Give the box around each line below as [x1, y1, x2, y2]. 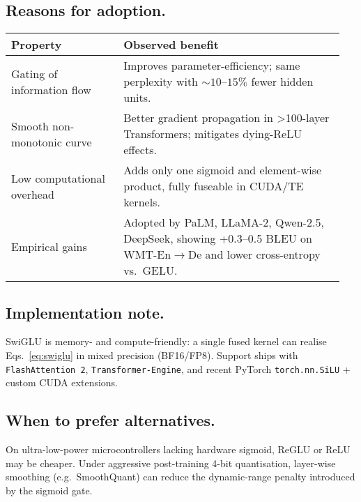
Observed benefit [123, 36, 219, 53]
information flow [11, 81, 91, 98]
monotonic [11, 133, 62, 150]
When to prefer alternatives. [6, 409, 215, 431]
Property [11, 36, 62, 53]
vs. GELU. [123, 262, 178, 279]
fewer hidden [251, 73, 314, 90]
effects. [123, 142, 157, 158]
